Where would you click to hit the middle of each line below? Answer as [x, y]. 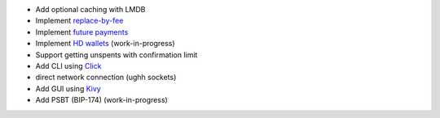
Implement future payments [82, 32]
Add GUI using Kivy [68, 88]
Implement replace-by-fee [79, 21]
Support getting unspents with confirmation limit [117, 55]
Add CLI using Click [68, 65]
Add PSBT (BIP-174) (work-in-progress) [102, 100]
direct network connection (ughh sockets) [106, 78]
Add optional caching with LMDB [90, 9]
